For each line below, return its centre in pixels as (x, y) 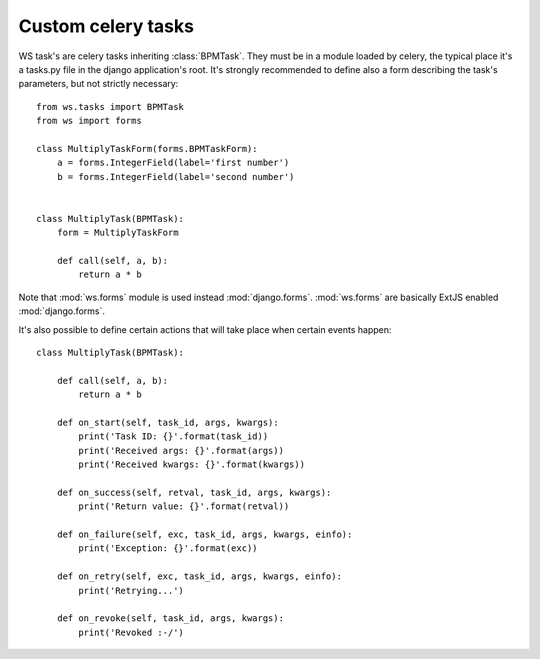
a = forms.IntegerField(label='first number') (173, 163)
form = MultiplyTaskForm (117, 233)
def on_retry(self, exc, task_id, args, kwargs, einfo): (199, 576)
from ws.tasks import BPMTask (110, 106)
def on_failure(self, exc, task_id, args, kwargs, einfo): (204, 534)
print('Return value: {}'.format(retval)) (184, 506)
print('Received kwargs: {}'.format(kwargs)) (191, 464)
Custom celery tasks (106, 26)
